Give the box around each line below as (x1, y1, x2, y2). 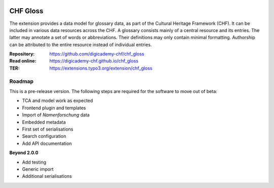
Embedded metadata (22, 119, 66, 125)
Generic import (22, 166, 54, 172)
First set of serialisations (22, 126, 74, 132)
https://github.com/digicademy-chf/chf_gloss (49, 51, 145, 57)
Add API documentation (22, 140, 72, 146)
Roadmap (9, 78, 34, 85)
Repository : (9, 51, 35, 57)
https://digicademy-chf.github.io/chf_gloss (49, 58, 139, 64)
